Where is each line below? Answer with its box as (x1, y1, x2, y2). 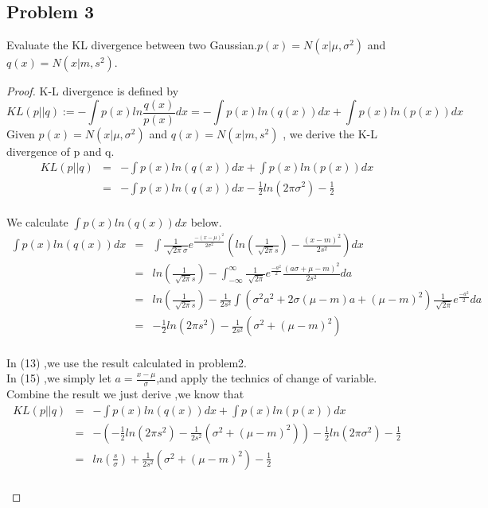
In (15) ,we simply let (6, 370, 111, 386)
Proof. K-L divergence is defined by (6, 83, 179, 99)
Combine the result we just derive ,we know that (6, 386, 244, 402)
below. (190, 214, 222, 231)
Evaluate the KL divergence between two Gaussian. (6, 37, 257, 53)
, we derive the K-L (283, 125, 377, 142)
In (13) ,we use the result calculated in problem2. (6, 354, 247, 370)
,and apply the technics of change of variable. (156, 370, 377, 386)
